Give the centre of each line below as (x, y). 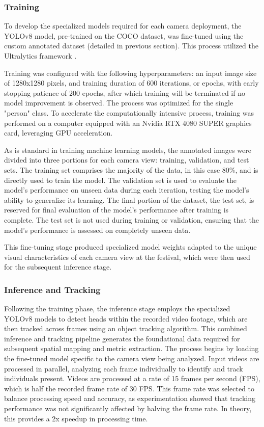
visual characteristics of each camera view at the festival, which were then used (127, 257)
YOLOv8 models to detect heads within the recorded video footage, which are (126, 318)
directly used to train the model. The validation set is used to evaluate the (120, 180)
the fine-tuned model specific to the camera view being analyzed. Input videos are (132, 358)
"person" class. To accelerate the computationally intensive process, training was (129, 112)
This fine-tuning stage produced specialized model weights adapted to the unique (130, 247)
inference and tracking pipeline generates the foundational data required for (122, 338)
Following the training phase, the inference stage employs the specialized (117, 309)
